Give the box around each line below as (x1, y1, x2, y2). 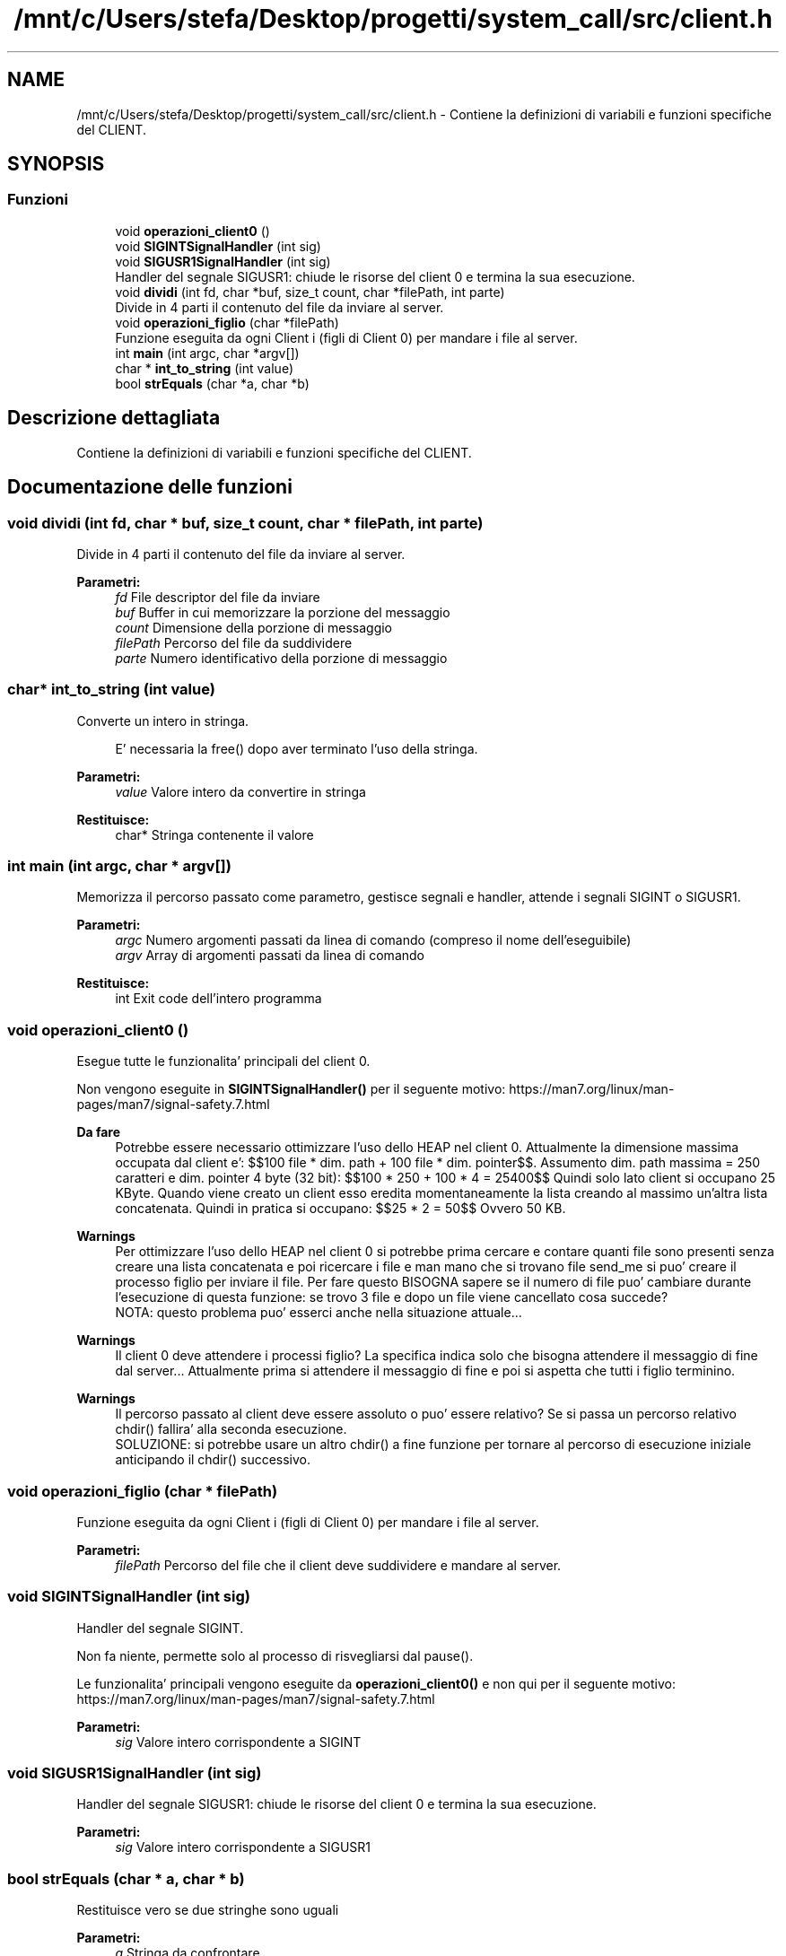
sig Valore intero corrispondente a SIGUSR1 (115, 1839, 371, 1856)
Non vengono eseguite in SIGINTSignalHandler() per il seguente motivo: (76, 1081, 506, 1097)
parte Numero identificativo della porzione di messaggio (115, 650, 448, 666)
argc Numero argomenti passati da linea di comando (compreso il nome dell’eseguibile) (115, 932, 632, 948)
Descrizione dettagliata (7, 406, 221, 430)
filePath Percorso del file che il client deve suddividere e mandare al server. (115, 1557, 562, 1573)
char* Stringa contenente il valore (115, 826, 314, 843)
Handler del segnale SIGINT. (76, 1620, 244, 1636)
